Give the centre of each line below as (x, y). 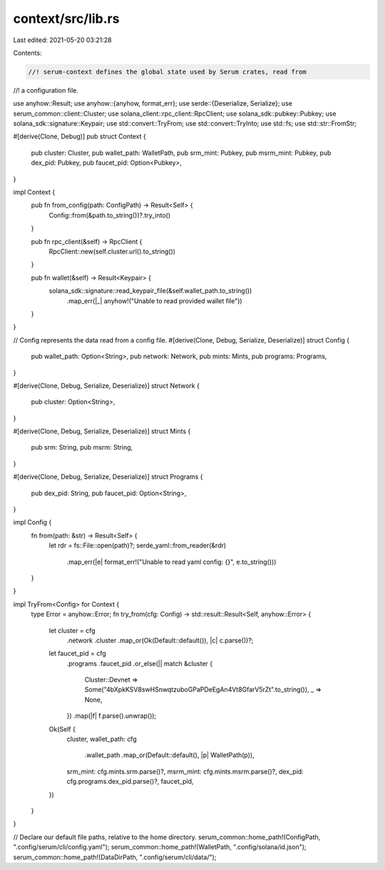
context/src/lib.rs (66, 19)
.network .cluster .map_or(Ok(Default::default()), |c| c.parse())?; (160, 640)
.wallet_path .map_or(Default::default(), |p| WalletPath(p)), (169, 755)
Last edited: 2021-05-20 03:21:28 (62, 40)
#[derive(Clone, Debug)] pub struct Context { (79, 136)
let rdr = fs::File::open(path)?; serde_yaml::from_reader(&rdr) (138, 545)
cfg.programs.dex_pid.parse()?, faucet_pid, (130, 782)
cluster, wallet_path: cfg (102, 739)
